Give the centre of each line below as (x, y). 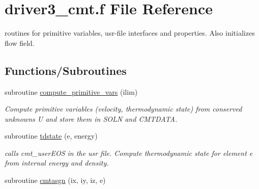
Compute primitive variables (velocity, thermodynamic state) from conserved (123, 109)
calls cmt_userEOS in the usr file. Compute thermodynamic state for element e (129, 153)
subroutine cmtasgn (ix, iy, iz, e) (55, 180)
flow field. (20, 43)
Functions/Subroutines (66, 70)
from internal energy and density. (57, 163)
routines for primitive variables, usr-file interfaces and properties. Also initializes (130, 33)
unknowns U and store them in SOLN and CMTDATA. (91, 118)
